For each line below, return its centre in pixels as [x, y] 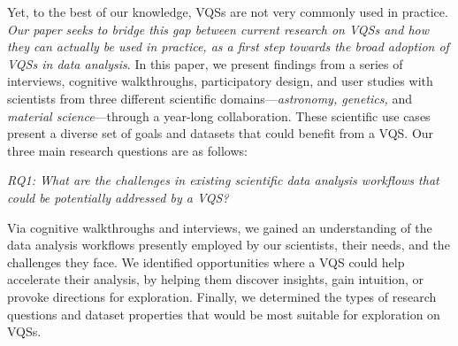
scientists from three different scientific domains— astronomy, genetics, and [210, 98]
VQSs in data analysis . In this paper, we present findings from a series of [205, 63]
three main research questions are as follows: [127, 150]
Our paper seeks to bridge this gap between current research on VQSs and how [218, 29]
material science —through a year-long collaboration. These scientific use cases [219, 115]
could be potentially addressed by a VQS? [118, 197]
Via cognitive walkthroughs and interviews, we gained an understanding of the [220, 227]
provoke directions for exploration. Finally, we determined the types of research [222, 296]
